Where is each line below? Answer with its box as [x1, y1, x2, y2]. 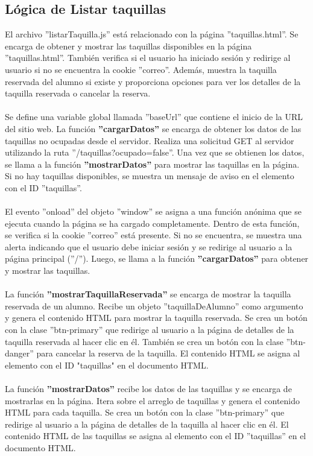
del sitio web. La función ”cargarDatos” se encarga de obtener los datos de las [5, 122, 302, 135]
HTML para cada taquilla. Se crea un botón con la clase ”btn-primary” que [5, 406, 285, 419]
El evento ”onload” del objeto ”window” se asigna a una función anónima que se [5, 205, 302, 218]
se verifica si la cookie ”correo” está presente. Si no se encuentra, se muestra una [5, 229, 302, 241]
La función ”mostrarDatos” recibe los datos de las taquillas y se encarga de [5, 382, 292, 395]
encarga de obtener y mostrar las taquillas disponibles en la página [5, 39, 252, 52]
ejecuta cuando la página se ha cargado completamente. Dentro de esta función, [5, 217, 300, 229]
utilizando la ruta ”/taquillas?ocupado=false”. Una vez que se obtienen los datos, [5, 146, 305, 159]
